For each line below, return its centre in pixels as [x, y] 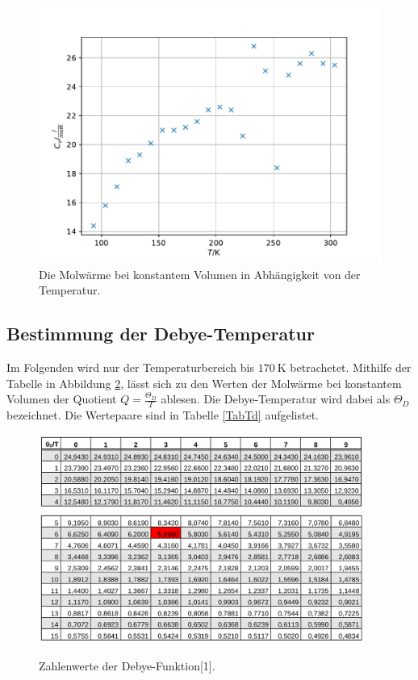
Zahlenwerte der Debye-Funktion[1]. [127, 665]
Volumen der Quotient [62, 399]
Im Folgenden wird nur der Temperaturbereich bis [130, 367]
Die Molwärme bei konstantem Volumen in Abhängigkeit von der [200, 274]
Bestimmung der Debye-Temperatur [161, 334]
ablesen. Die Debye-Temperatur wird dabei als [276, 399]
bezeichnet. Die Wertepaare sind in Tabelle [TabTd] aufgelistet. [163, 415]
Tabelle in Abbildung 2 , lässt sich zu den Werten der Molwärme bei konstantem [204, 383]
